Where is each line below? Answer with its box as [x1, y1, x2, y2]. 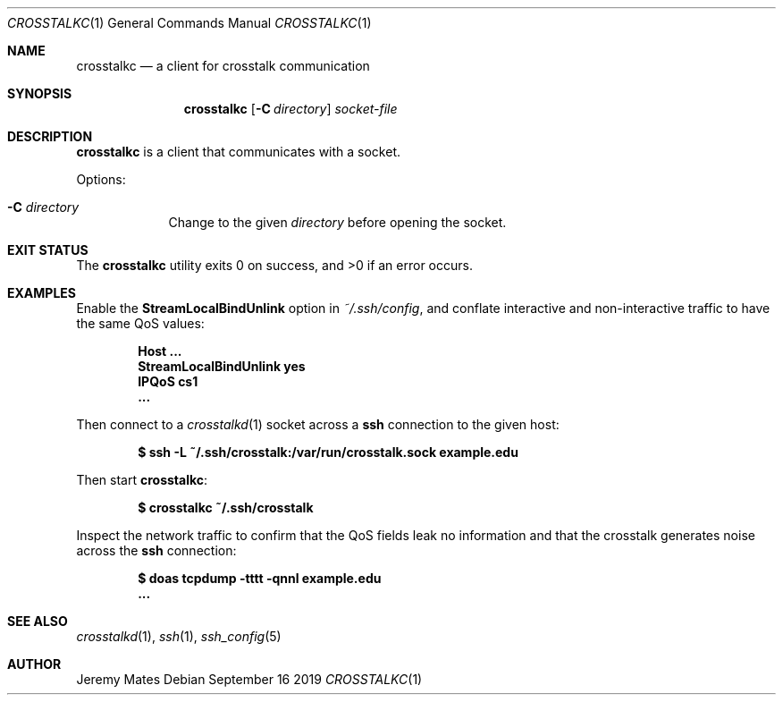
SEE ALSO [7, 613, 68, 629]
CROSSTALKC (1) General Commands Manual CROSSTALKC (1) [7, 15, 372, 30]
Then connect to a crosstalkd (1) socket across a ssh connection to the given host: [76, 417, 560, 432]
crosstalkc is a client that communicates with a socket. [76, 144, 401, 159]
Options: [76, 172, 126, 187]
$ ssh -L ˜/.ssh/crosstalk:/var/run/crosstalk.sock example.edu [138, 444, 518, 460]
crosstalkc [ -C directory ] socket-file [183, 101, 398, 116]
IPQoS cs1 [138, 374, 198, 389]
